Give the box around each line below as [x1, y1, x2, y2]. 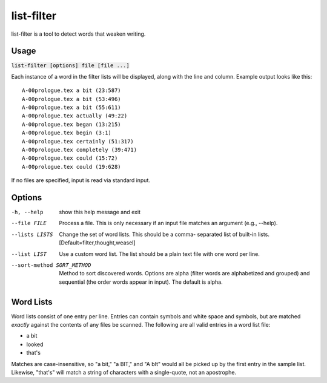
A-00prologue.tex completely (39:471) [22, 146, 137, 153]
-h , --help [11, 209, 44, 216]
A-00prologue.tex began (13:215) [22, 121, 121, 128]
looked [26, 341, 44, 348]
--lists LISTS [11, 231, 53, 238]
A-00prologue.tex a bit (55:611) [22, 104, 121, 111]
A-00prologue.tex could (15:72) [22, 155, 118, 162]
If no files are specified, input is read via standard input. [11, 177, 151, 184]
